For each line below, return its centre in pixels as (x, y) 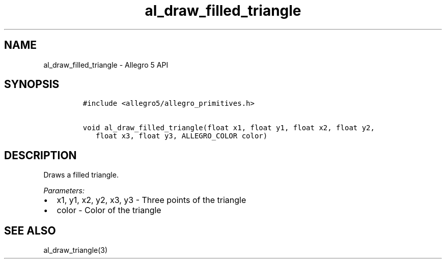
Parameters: (64, 191)
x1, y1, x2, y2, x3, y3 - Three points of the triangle (151, 200)
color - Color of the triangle (109, 210)
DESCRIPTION (40, 155)
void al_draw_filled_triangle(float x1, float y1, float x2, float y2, (229, 128)
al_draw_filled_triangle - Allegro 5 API (106, 65)
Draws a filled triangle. (81, 175)
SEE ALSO (30, 230)
